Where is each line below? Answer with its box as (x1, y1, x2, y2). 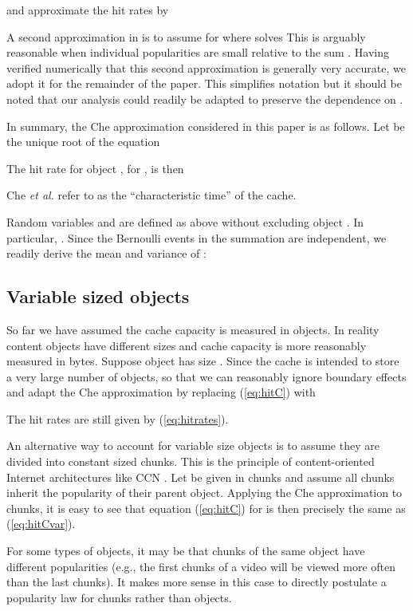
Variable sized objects (6, 284, 190, 309)
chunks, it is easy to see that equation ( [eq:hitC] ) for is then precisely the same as (6, 499, 406, 516)
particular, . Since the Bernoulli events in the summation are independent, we (6, 229, 387, 246)
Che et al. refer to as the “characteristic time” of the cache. (6, 187, 297, 203)
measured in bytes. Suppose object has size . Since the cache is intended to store (6, 353, 399, 369)
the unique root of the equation (6, 133, 160, 150)
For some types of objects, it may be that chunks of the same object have (6, 542, 365, 559)
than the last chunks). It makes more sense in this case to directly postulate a (6, 574, 387, 590)
